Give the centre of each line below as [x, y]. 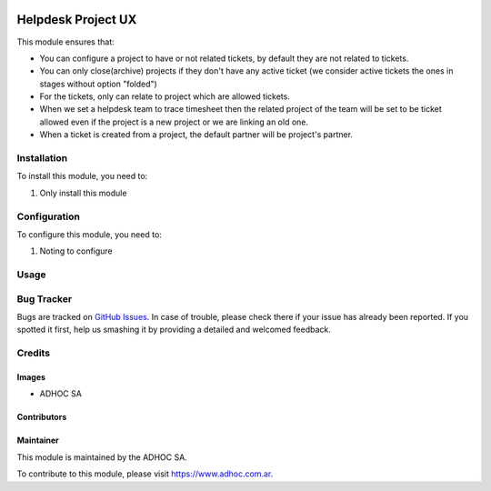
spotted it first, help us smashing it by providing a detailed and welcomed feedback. [174, 330]
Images [31, 376]
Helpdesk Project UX [77, 20]
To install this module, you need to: [82, 176]
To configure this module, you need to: [90, 234]
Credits [33, 353]
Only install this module [83, 193]
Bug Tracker [45, 298]
